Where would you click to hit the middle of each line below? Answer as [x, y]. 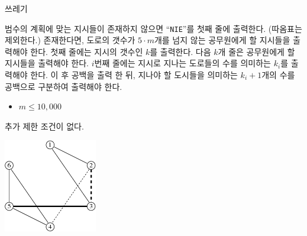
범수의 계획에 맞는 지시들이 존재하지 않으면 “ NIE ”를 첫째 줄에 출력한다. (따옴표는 [153, 28]
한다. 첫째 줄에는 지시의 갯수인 [87, 51]
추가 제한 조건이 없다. [44, 126]
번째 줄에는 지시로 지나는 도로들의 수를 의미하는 [182, 63]
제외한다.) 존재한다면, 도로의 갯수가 [70, 40]
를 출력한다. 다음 [180, 51]
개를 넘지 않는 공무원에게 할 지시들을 [222, 40]
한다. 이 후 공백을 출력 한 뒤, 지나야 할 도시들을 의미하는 [134, 75]
